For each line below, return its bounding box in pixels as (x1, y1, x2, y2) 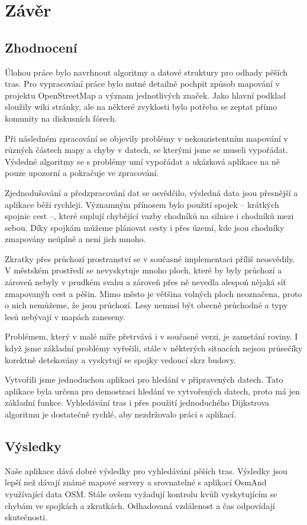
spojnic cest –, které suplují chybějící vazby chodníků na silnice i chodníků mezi (5, 210, 294, 222)
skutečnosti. (5, 511, 48, 523)
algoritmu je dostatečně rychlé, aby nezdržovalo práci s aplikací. (5, 408, 237, 420)
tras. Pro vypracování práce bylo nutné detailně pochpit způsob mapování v (5, 77, 280, 90)
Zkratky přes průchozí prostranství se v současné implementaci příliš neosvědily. (5, 252, 295, 265)
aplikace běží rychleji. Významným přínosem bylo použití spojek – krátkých (5, 198, 279, 210)
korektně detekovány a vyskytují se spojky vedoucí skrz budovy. (5, 353, 236, 366)
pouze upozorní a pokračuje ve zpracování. (5, 167, 159, 179)
